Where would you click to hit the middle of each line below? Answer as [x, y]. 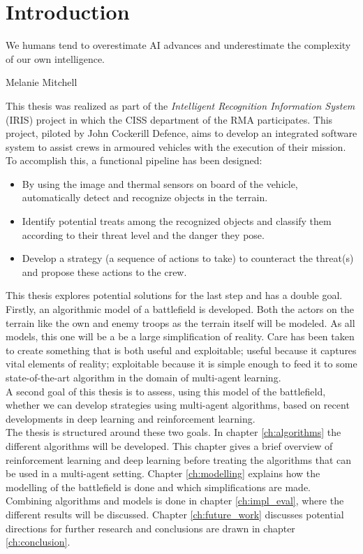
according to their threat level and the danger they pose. [143, 234]
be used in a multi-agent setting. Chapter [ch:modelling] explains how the [163, 473]
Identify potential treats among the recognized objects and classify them [177, 221]
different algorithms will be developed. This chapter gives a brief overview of [169, 445]
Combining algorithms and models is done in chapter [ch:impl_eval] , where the [175, 501]
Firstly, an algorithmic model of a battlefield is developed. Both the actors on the [180, 309]
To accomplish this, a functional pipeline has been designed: [134, 160]
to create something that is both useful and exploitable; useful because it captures [181, 350]
